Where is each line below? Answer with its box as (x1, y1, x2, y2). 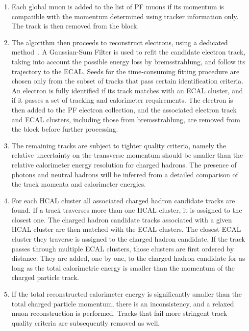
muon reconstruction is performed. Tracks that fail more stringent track (11, 308, 227, 318)
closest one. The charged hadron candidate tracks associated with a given (11, 214, 232, 224)
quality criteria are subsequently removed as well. (11, 317, 160, 328)
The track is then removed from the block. (11, 21, 139, 31)
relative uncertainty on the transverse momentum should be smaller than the (11, 150, 243, 160)
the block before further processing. (11, 124, 118, 134)
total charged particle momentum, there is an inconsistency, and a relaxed (11, 298, 234, 308)
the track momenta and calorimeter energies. (11, 179, 146, 189)
